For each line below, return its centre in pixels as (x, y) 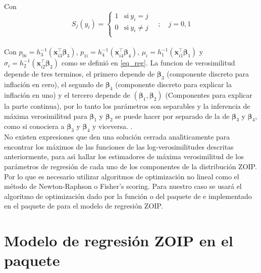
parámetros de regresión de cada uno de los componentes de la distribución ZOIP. (130, 166)
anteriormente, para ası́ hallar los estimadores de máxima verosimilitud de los (124, 156)
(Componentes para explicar (209, 94)
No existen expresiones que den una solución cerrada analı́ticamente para (117, 137)
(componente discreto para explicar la (173, 84)
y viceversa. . (113, 126)
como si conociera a (34, 126)
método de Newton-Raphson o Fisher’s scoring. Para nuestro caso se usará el (123, 186)
